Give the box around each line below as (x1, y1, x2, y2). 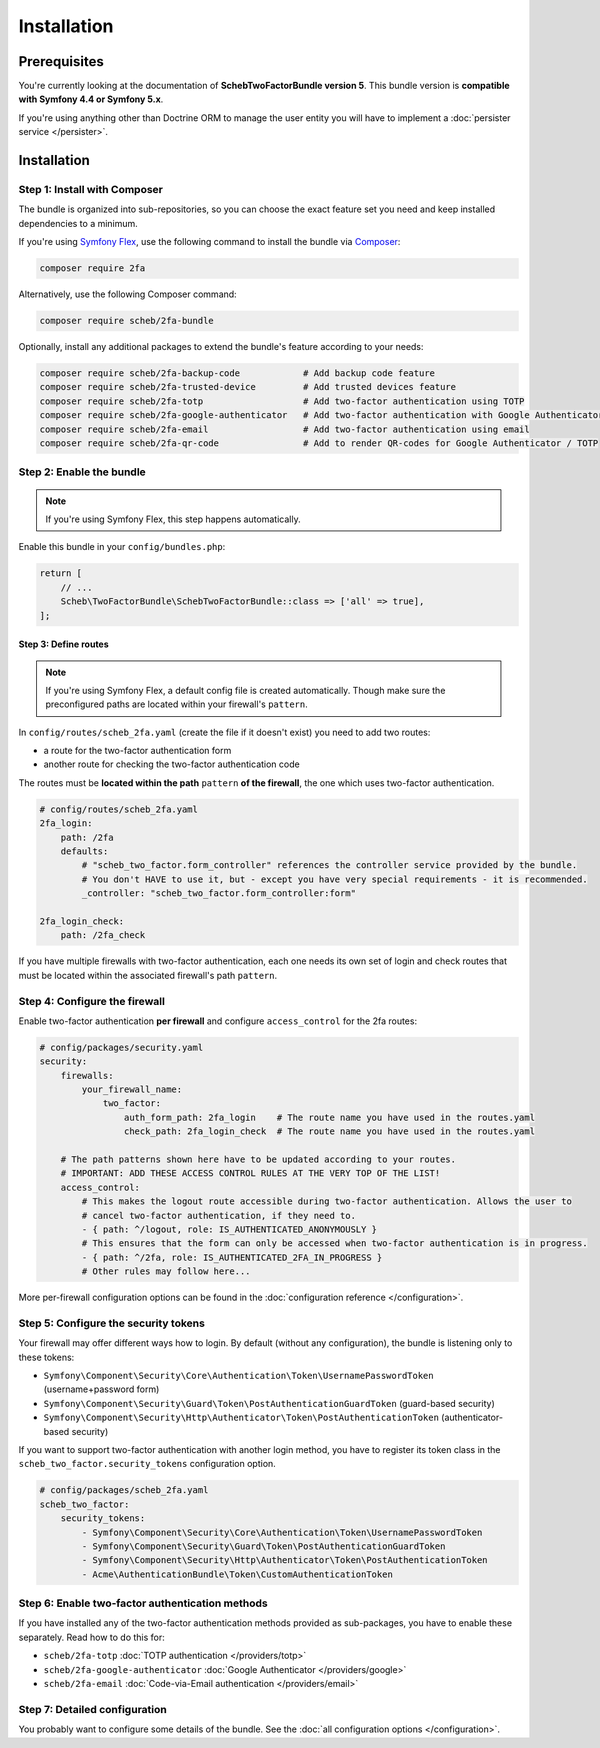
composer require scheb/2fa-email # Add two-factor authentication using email (39, 423, 530, 435)
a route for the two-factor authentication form (43, 745, 232, 757)
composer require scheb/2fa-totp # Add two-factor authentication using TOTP (39, 395, 525, 407)
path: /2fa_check (60, 930, 146, 941)
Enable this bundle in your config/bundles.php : (18, 541, 226, 553)
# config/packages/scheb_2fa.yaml (39, 1485, 209, 1496)
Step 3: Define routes (18, 638, 109, 650)
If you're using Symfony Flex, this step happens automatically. (45, 513, 301, 525)
